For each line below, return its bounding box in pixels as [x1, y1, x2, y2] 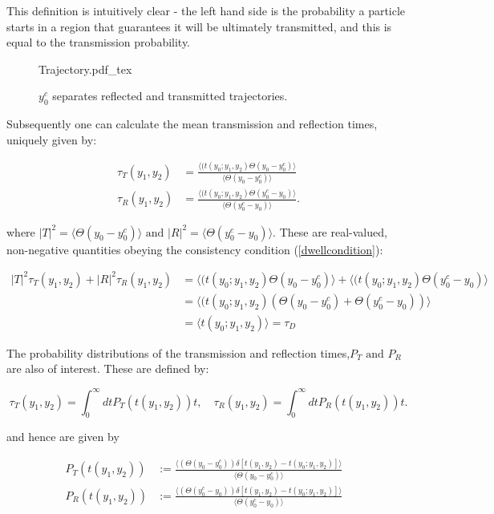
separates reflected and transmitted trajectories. [52, 87, 288, 104]
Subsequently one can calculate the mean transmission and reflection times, [6, 115, 378, 132]
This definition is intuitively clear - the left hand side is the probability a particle [6, 2, 406, 18]
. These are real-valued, [273, 223, 387, 240]
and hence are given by [6, 428, 119, 445]
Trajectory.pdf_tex [38, 60, 132, 77]
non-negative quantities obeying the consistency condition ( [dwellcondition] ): [6, 241, 383, 257]
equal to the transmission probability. [6, 34, 191, 51]
